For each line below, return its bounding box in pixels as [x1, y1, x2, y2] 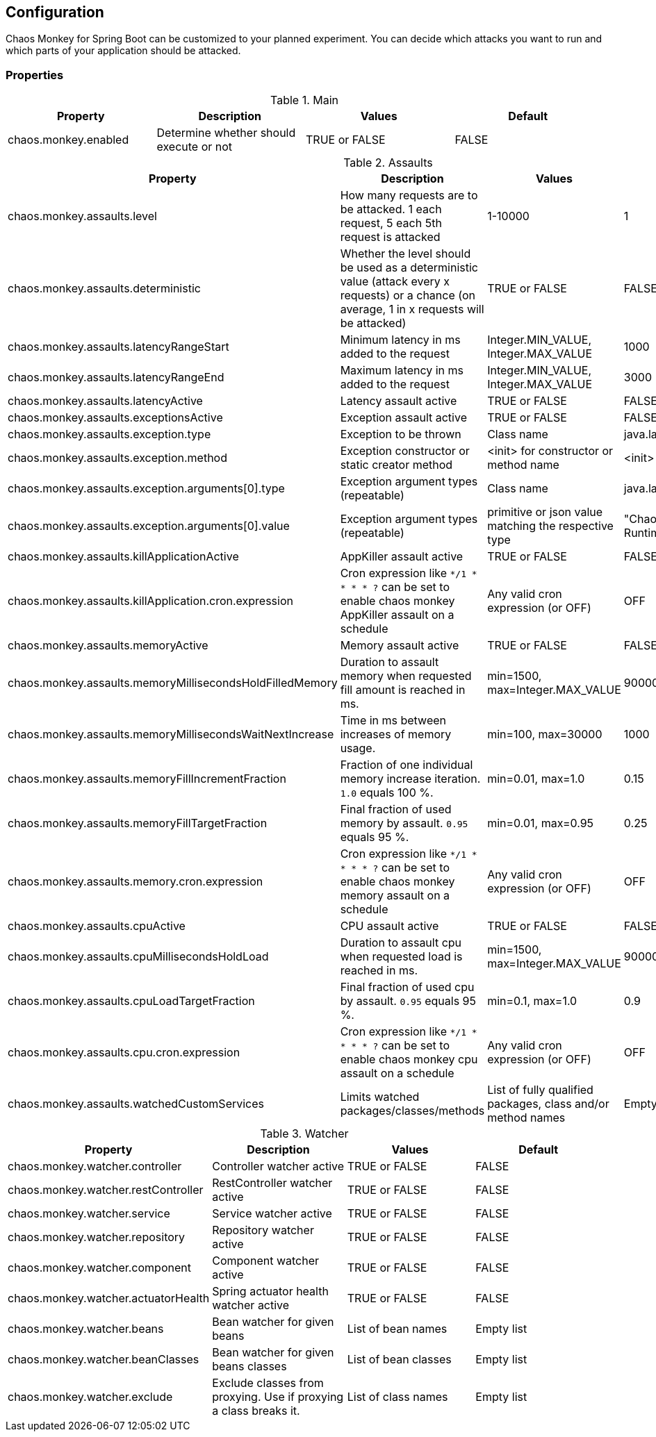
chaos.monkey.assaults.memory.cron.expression [8, 874, 263, 889]
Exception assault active [340, 410, 467, 425]
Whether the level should [340, 247, 471, 261]
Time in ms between [340, 713, 446, 728]
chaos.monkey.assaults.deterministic [8, 281, 201, 296]
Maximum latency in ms [340, 363, 464, 378]
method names [487, 1111, 566, 1125]
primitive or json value [487, 505, 603, 520]
